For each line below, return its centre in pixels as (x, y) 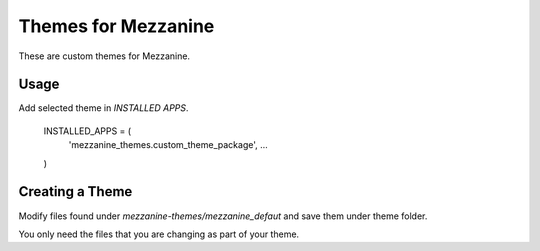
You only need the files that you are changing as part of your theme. (159, 234)
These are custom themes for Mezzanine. (104, 56)
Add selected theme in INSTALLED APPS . (103, 108)
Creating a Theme (75, 191)
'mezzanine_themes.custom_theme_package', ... (168, 145)
